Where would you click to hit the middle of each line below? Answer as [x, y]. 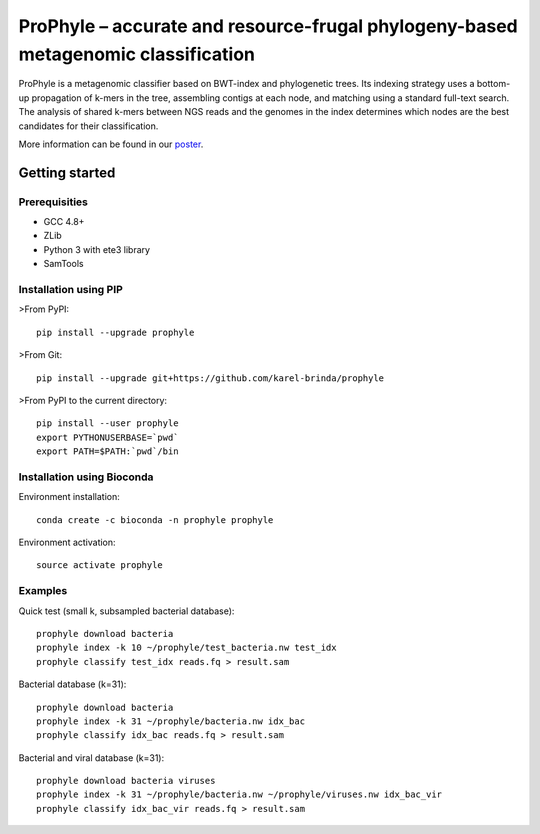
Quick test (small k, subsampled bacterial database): [126, 611]
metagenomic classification [136, 54]
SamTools [63, 264]
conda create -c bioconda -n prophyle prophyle [155, 519]
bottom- [493, 84]
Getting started [67, 172]
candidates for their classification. [88, 126]
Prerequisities [53, 202]
